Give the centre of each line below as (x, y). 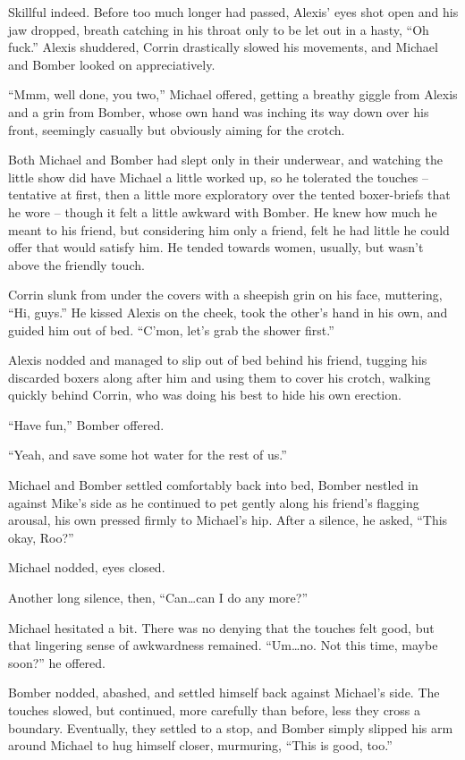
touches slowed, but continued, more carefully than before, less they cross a (215, 710)
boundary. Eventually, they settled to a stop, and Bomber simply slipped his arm (231, 727)
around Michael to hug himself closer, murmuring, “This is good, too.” (200, 745)
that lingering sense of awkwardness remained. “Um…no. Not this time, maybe (223, 645)
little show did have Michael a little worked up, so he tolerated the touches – (219, 177)
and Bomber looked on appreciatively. (112, 64)
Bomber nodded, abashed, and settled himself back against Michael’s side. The (224, 692)
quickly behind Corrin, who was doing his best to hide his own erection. (205, 395)
